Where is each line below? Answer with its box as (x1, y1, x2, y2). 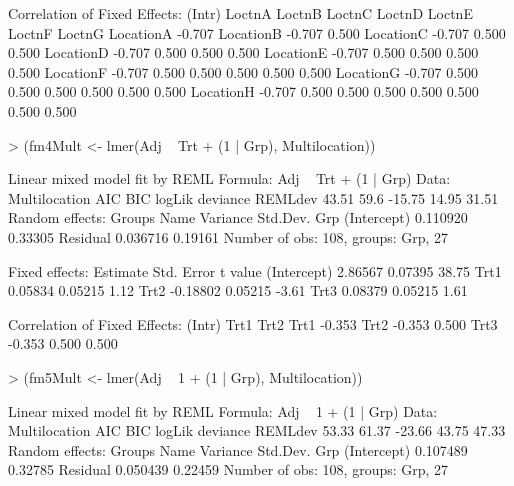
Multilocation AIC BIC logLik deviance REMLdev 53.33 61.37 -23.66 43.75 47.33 (8, 420, 506, 441)
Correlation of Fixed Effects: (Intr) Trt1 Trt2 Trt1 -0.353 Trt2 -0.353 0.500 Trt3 (8, 313, 498, 334)
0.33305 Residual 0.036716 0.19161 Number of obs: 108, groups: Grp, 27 (8, 226, 449, 247)
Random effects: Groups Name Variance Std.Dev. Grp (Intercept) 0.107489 (8, 439, 468, 460)
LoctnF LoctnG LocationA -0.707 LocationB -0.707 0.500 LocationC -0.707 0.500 (8, 22, 506, 43)
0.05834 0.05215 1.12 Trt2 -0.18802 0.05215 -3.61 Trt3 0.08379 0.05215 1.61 (8, 280, 468, 301)
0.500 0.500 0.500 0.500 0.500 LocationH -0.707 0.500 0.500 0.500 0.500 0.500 (8, 81, 479, 102)
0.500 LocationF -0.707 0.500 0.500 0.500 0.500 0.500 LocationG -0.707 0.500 (8, 61, 479, 82)
